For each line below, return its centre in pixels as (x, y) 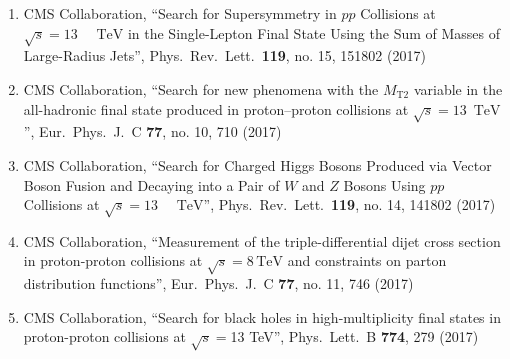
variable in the (458, 88)
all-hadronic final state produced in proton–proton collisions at (216, 108)
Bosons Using (384, 184)
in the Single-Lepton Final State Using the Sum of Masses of (314, 32)
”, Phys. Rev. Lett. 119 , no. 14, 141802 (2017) (349, 204)
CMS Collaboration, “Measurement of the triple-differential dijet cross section (262, 240)
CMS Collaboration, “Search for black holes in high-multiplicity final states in (262, 316)
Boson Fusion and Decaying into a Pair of (151, 184)
